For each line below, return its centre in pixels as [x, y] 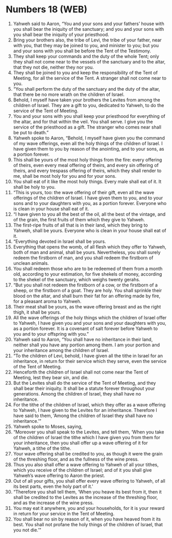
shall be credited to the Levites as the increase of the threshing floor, [85, 497]
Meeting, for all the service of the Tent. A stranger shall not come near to [90, 78]
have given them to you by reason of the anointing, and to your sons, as [89, 149]
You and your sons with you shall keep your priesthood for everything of [89, 116]
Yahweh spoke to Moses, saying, [48, 426]
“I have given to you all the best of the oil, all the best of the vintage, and [89, 214]
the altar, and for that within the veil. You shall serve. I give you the [83, 121]
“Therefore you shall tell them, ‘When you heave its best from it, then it [87, 492]
